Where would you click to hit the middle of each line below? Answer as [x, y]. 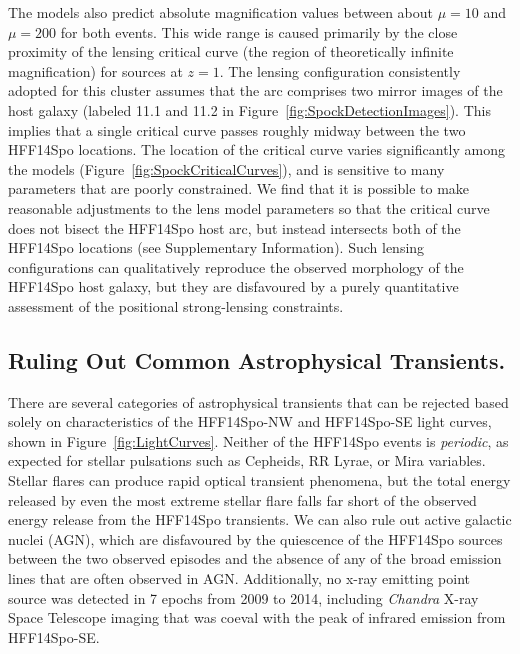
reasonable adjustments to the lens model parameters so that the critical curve [249, 207]
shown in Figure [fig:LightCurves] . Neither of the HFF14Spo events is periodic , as [258, 440]
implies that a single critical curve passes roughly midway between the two [237, 129]
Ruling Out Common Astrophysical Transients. [257, 359]
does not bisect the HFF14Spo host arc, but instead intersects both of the [234, 227]
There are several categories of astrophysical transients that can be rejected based [258, 401]
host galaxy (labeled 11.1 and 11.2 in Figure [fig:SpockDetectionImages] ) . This [249, 109]
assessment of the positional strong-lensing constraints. [176, 305]
